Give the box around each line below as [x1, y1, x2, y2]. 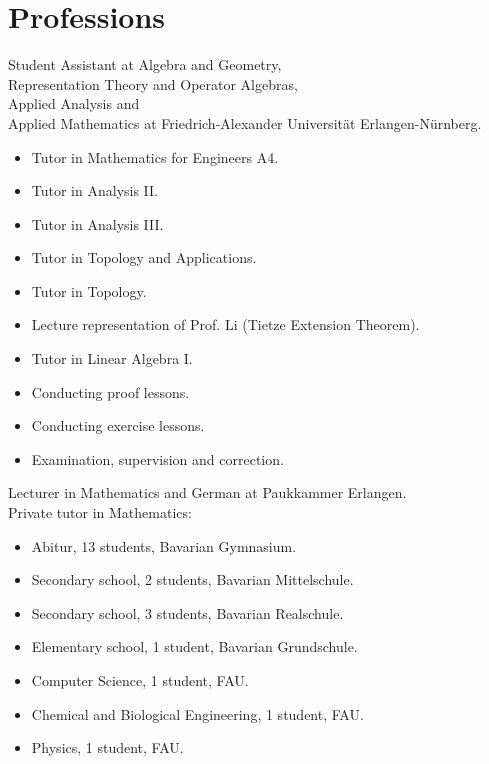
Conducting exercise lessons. [31, 415, 205, 436]
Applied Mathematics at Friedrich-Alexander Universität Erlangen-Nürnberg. [8, 112, 482, 133]
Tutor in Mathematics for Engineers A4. [31, 146, 279, 167]
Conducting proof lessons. [31, 381, 190, 402]
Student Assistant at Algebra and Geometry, [8, 54, 282, 75]
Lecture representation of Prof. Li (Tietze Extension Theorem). [31, 314, 420, 335]
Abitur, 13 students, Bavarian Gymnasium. [31, 535, 297, 556]
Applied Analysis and [8, 93, 140, 114]
